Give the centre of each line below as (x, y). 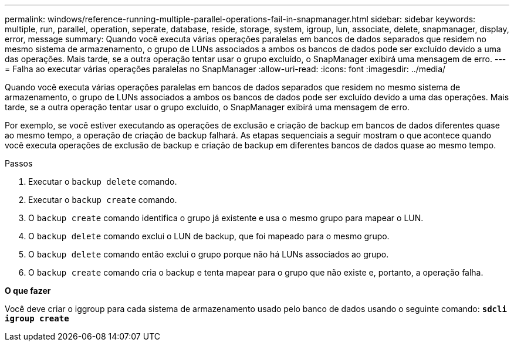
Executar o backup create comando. (103, 200)
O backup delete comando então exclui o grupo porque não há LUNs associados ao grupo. (209, 254)
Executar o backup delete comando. (103, 182)
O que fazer (28, 291)
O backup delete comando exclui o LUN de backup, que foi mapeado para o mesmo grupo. (209, 236)
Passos (19, 163)
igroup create (37, 318)
